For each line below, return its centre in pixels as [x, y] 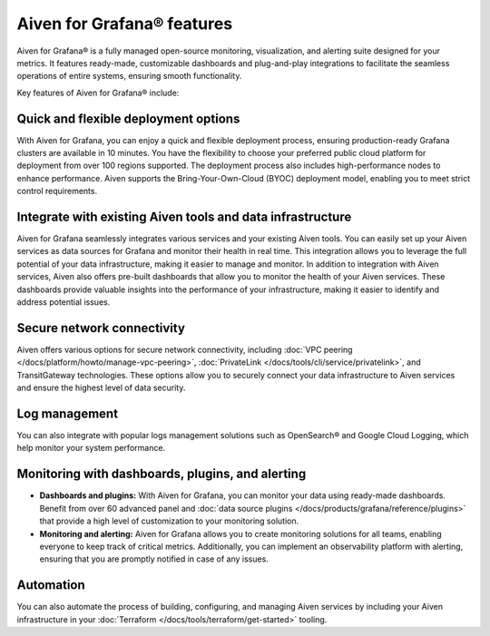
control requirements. [57, 191]
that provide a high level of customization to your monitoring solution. [169, 521]
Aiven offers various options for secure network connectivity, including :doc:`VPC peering [185, 349]
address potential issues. [64, 302]
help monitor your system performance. [91, 448]
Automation [51, 585]
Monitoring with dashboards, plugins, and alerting [162, 474]
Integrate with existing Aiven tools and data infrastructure [184, 217]
